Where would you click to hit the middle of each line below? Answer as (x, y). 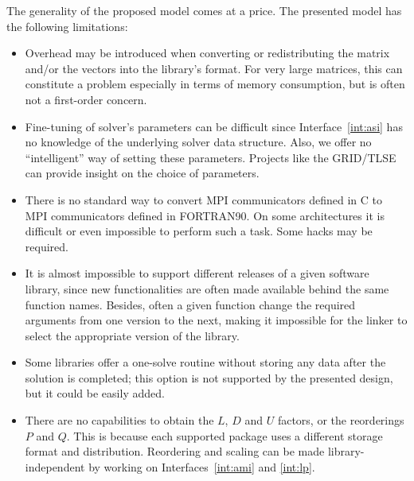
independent (55, 466)
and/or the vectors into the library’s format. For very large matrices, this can (214, 68)
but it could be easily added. (95, 393)
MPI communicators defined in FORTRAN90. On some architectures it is (205, 215)
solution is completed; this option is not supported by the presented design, (209, 377)
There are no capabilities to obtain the (119, 420)
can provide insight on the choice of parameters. (142, 173)
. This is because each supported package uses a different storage (225, 435)
